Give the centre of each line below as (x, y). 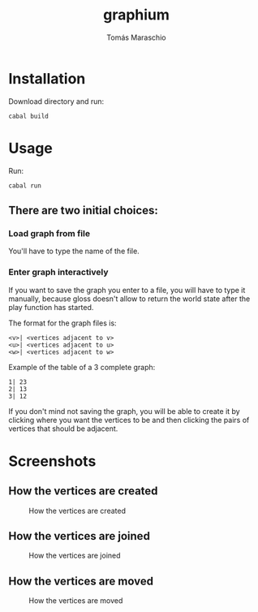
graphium (136, 15)
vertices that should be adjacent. (63, 429)
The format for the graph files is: (62, 323)
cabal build (28, 116)
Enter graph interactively (58, 272)
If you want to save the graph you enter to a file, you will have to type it (127, 290)
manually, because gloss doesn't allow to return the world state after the (129, 299)
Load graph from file (49, 233)
